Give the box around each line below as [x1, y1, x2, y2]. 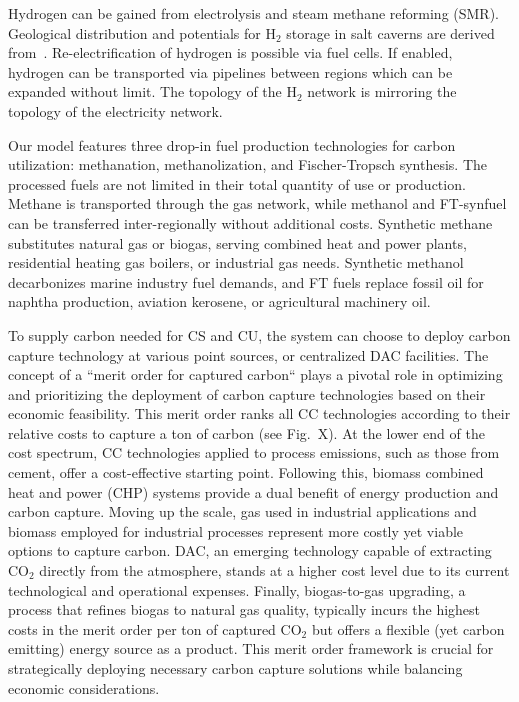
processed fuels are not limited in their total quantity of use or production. [8, 173, 466, 194]
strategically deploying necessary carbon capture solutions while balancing [8, 658, 463, 678]
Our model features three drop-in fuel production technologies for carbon [8, 134, 456, 155]
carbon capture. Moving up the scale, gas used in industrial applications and [8, 501, 477, 522]
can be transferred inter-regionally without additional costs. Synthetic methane [8, 212, 493, 233]
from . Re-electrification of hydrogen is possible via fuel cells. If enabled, [8, 42, 453, 63]
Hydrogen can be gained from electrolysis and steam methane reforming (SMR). [8, 3, 500, 23]
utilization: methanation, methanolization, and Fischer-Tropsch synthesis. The [8, 154, 488, 175]
